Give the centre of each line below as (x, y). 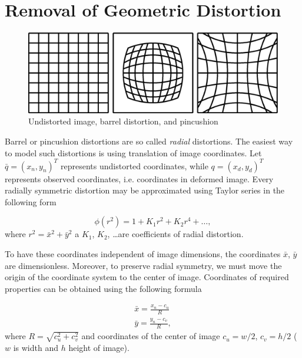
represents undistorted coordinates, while (135, 165)
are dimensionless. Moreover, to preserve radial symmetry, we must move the (143, 265)
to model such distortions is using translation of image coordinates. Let (133, 152)
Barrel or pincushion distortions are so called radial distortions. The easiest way (149, 141)
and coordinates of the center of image (151, 336)
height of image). (99, 347)
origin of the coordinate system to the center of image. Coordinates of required (147, 277)
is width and (36, 347)
